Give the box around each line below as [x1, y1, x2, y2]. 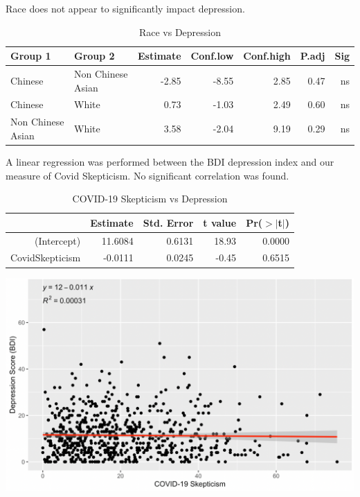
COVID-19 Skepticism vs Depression [72, 191, 228, 206]
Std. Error [143, 215, 194, 229]
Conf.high [243, 49, 291, 63]
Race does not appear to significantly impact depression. [6, 1, 245, 15]
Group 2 [74, 49, 115, 63]
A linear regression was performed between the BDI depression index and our [6, 155, 334, 168]
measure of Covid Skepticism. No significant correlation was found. [6, 168, 289, 182]
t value [203, 215, 237, 229]
